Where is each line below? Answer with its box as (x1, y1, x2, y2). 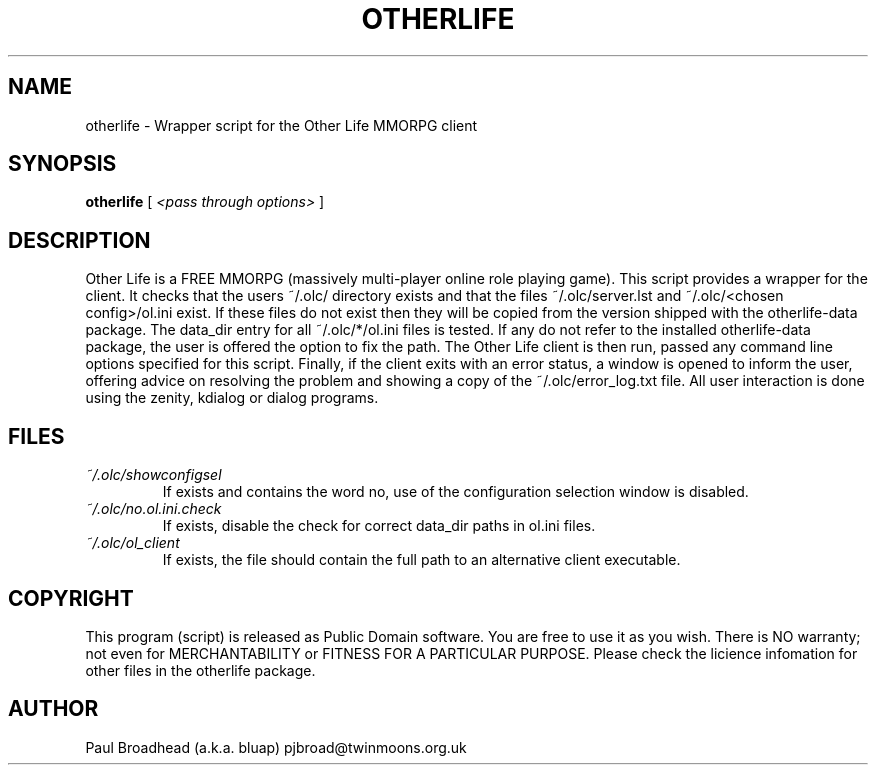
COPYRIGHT (8, 585, 134, 611)
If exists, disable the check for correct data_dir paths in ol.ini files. (162, 517, 596, 535)
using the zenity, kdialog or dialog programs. (85, 389, 379, 407)
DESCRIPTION (8, 227, 151, 253)
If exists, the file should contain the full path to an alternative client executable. (162, 551, 681, 569)
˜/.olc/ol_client (85, 534, 180, 552)
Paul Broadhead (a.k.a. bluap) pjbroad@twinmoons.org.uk (85, 738, 467, 756)
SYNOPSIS (8, 151, 117, 177)
